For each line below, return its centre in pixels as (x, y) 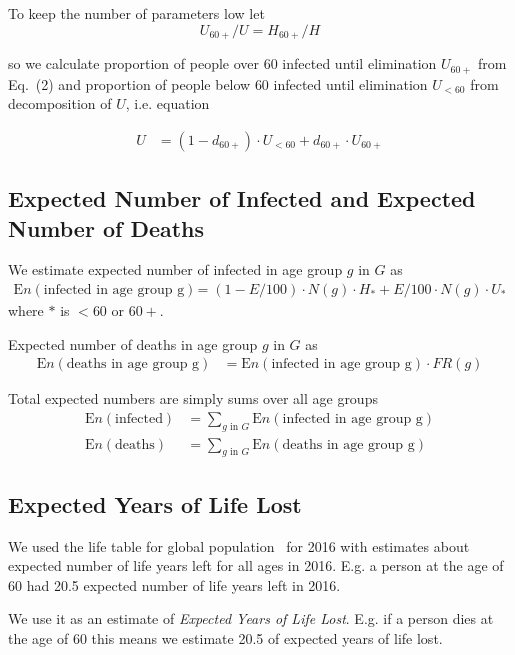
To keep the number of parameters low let (136, 13)
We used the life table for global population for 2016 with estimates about (239, 545)
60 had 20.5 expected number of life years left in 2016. (174, 584)
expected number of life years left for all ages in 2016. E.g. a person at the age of (256, 565)
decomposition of (60, 103)
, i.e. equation (167, 103)
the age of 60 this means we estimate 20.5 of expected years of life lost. (225, 637)
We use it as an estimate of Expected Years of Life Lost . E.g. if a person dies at (251, 618)
